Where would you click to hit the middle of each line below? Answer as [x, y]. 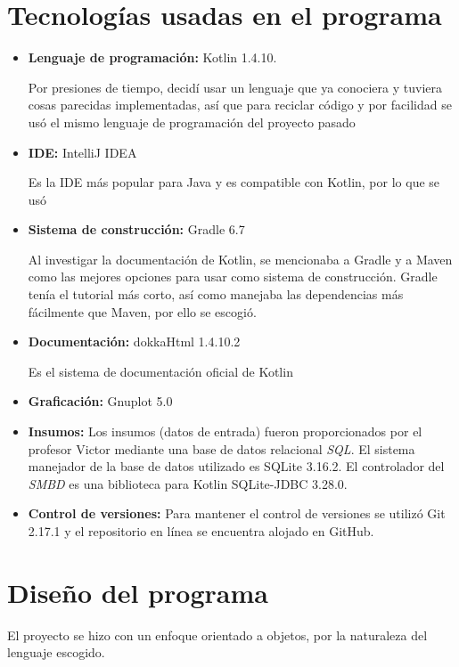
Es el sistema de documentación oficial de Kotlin [160, 371]
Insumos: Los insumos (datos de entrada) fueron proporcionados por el [225, 431]
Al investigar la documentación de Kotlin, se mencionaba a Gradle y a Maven [240, 259]
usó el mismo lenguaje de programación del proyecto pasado [192, 122]
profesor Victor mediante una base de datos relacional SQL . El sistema [221, 448]
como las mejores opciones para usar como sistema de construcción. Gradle [233, 277]
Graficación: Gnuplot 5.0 [100, 401]
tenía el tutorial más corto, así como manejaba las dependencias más [216, 294]
